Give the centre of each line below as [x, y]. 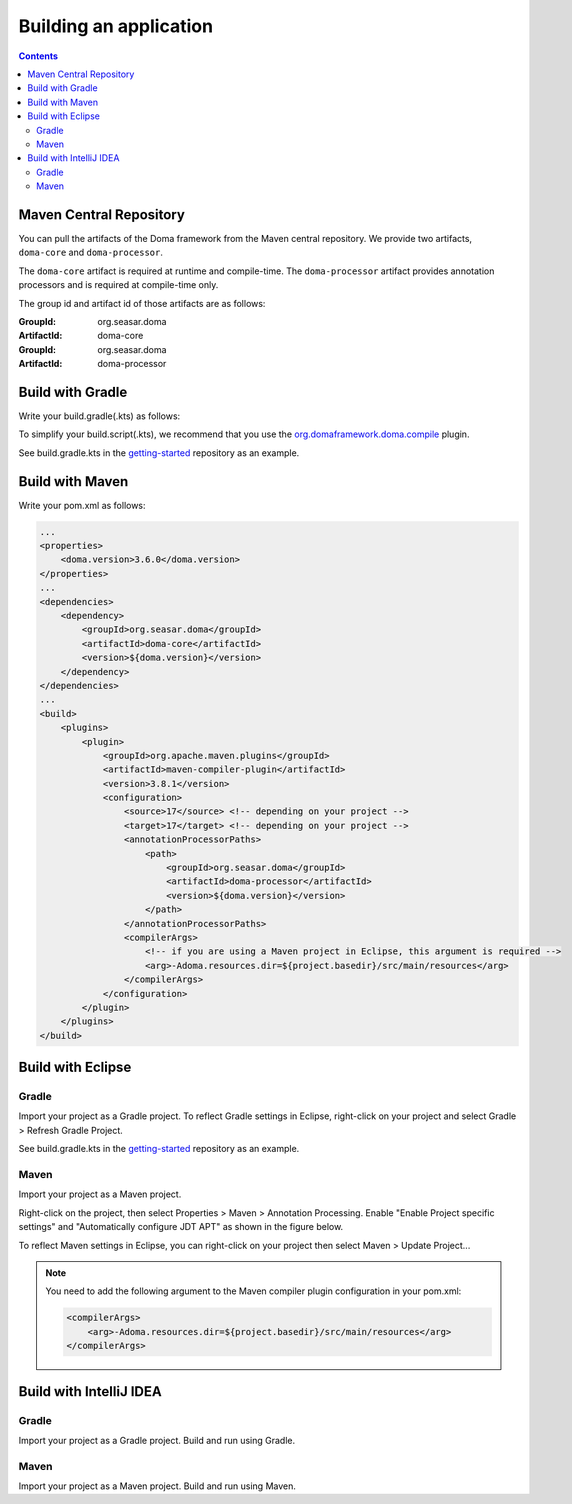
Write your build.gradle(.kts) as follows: [99, 416]
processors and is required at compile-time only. [118, 285]
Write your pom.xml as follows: [82, 505]
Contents [38, 56]
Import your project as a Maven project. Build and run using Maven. [157, 1486]
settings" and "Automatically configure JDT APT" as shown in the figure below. [181, 1227]
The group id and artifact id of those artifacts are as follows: [142, 303]
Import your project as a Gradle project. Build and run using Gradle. [156, 1440]
